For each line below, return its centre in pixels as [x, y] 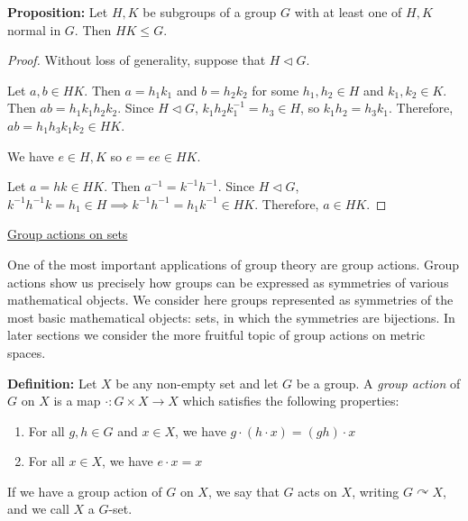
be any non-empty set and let [197, 383]
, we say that [243, 491]
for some [275, 90]
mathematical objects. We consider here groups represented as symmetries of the [230, 300]
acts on [317, 491]
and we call [38, 509]
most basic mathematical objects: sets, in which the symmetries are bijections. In [231, 317]
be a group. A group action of [378, 383]
